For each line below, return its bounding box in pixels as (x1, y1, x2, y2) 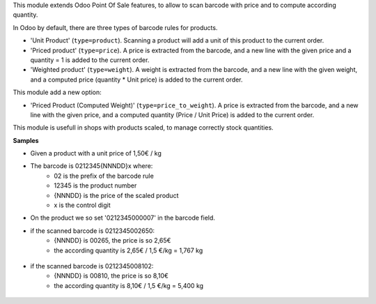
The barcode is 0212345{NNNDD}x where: (30, 162, 153, 170)
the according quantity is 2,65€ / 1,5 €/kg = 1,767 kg (54, 246, 203, 254)
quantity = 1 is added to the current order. (30, 56, 150, 64)
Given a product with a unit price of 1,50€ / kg (30, 149, 162, 158)
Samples (13, 136, 39, 144)
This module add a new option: (13, 88, 102, 97)
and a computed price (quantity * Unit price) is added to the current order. (30, 75, 243, 84)
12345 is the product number (54, 181, 137, 190)
